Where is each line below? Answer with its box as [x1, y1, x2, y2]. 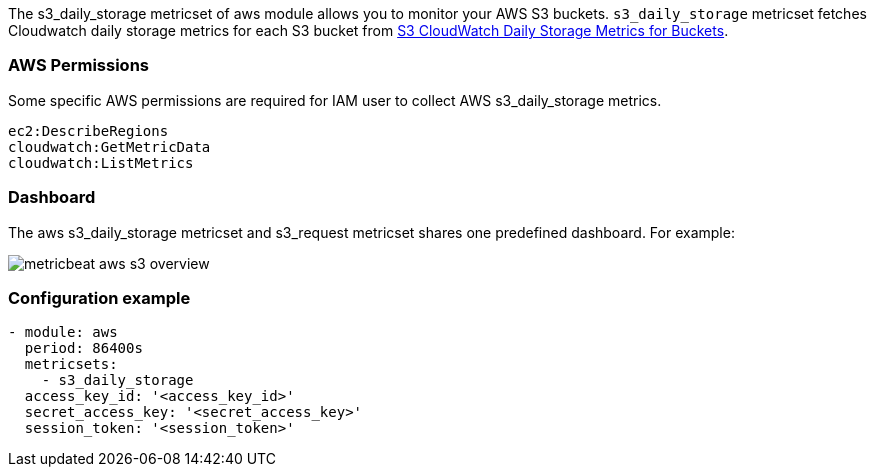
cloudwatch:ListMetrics [8, 154, 194, 171]
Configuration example [8, 287, 191, 308]
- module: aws [8, 324, 118, 341]
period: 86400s [24, 340, 143, 357]
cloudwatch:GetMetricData [8, 138, 211, 155]
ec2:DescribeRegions [8, 122, 169, 139]
